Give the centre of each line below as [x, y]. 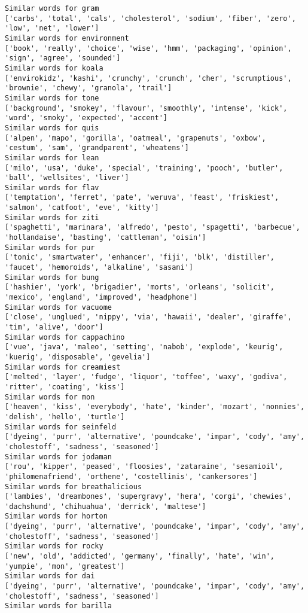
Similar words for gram [52, 8]
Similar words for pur [50, 247]
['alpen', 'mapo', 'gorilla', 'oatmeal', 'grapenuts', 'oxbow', [135, 138]
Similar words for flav [52, 187]
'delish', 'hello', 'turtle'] [65, 417]
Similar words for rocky [54, 546]
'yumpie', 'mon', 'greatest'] [65, 566]
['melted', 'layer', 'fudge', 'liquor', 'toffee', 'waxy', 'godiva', [146, 377]
